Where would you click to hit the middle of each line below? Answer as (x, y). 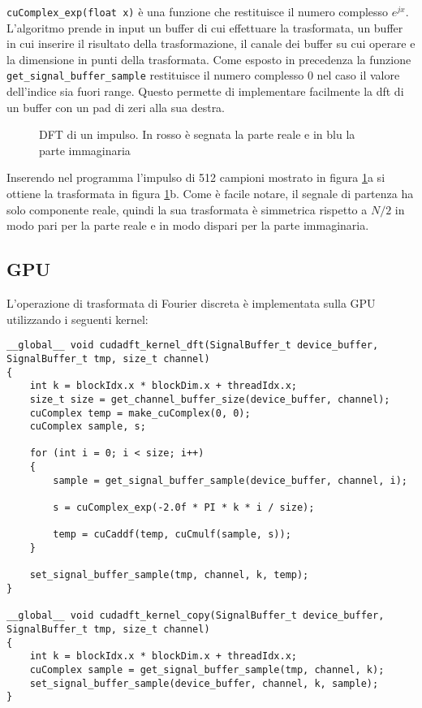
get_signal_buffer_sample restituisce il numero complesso (155, 75)
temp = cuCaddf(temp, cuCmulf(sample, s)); (172, 535)
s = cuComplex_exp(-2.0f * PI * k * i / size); (184, 508)
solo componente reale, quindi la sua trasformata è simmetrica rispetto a (187, 209)
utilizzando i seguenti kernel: (78, 319)
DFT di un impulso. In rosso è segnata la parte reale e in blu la (197, 134)
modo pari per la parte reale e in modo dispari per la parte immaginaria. (188, 225)
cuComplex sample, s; (88, 427)
